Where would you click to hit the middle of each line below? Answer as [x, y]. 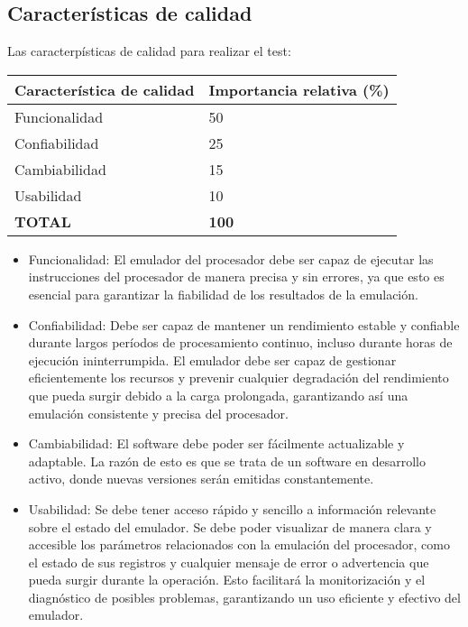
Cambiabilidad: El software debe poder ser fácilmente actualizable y [216, 443]
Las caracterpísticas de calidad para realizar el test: [149, 51]
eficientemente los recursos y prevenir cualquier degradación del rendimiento [239, 378]
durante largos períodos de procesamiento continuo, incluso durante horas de [240, 342]
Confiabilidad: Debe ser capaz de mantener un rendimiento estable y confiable [244, 324]
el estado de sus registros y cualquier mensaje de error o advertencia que [229, 562]
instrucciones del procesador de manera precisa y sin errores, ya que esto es [236, 277]
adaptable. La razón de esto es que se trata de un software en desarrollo [227, 461]
